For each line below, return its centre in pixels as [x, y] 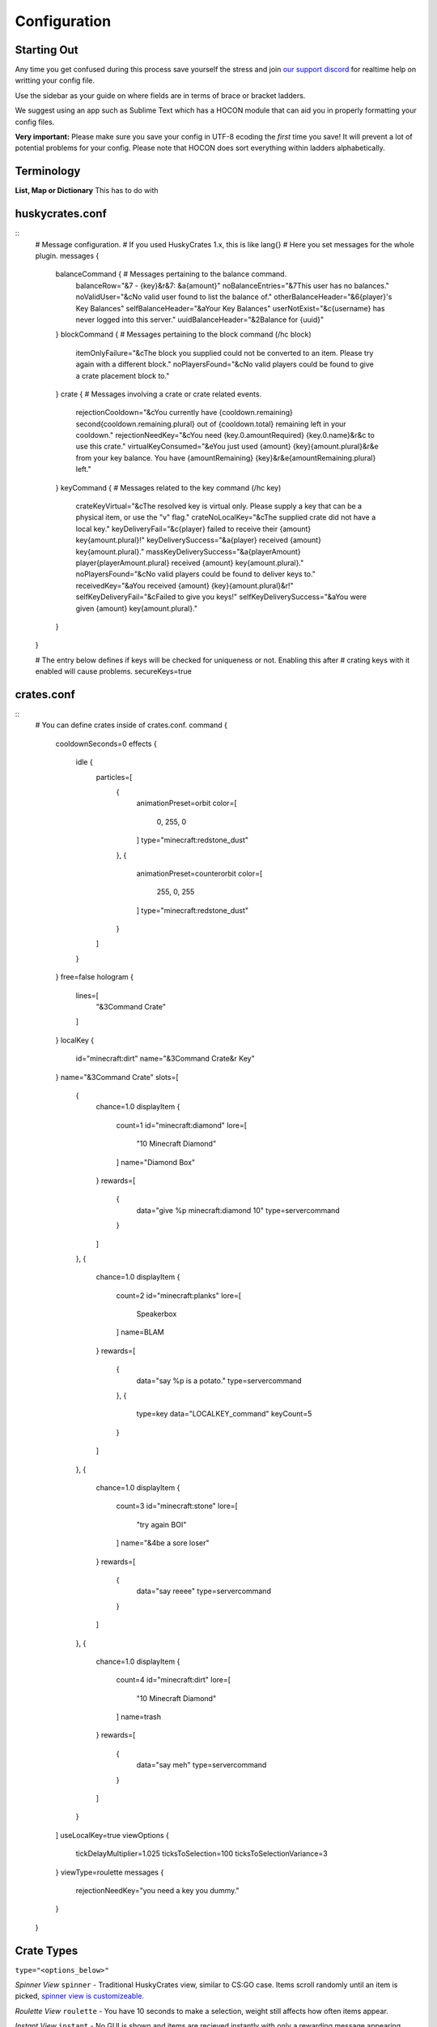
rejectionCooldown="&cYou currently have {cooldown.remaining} [184, 413]
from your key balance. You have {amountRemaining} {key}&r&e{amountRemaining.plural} [226, 457]
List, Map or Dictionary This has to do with [87, 191]
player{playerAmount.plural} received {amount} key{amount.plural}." [190, 563]
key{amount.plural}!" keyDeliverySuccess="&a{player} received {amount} [198, 540]
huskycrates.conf [61, 214]
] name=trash [139, 1717]
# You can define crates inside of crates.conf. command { [132, 725]
